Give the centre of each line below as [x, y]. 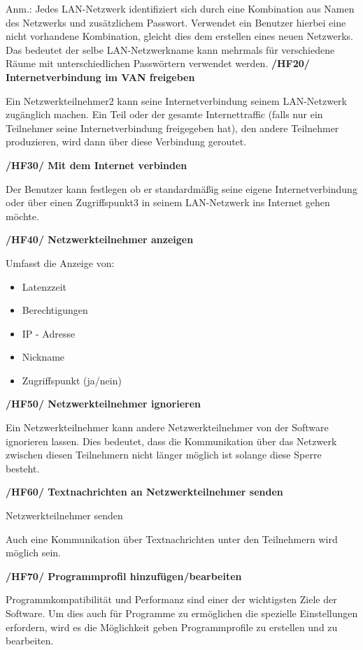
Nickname [43, 357]
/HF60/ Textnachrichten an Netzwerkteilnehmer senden [144, 492]
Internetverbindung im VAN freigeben [100, 77]
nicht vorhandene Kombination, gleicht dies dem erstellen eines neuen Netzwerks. [179, 36]
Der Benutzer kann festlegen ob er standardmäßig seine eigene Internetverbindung [181, 188]
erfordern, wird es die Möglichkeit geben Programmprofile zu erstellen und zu [172, 627]
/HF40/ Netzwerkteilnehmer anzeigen [100, 239]
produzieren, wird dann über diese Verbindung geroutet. [126, 142]
